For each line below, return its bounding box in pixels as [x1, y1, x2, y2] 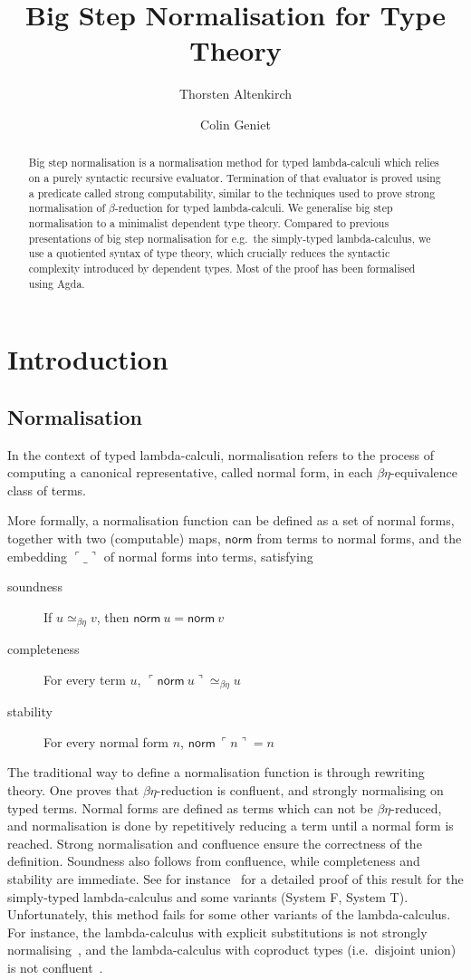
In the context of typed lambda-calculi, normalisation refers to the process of [7, 445, 435, 464]
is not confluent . [7, 957, 103, 976]
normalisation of [28, 200, 106, 216]
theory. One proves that [7, 781, 139, 800]
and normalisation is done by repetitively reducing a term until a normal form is [7, 816, 454, 835]
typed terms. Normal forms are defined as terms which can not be [7, 798, 373, 817]
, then [96, 607, 130, 626]
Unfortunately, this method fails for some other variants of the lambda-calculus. [7, 905, 451, 924]
